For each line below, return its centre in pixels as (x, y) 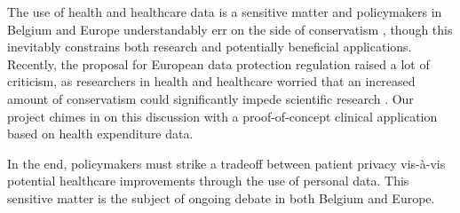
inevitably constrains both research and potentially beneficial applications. (210, 47)
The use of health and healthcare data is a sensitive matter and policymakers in (225, 12)
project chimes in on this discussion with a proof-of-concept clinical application (222, 116)
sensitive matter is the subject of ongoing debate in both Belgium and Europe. (221, 197)
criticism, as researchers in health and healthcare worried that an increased (211, 81)
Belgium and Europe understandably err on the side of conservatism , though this (230, 29)
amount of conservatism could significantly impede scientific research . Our (210, 98)
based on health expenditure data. (100, 134)
